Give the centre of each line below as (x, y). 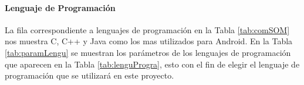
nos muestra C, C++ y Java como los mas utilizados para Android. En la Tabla (149, 41)
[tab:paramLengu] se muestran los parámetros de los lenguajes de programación (148, 52)
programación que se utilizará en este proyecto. (89, 75)
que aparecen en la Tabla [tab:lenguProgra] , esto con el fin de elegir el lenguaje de (152, 64)
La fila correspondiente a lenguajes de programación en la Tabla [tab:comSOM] (147, 29)
